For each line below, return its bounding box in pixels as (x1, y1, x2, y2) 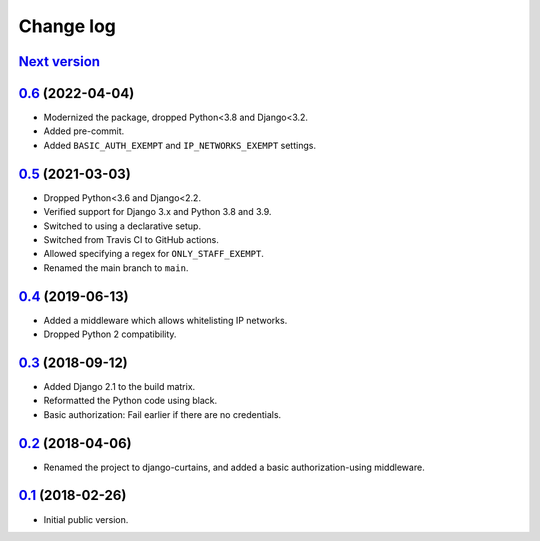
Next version (18, 53, 100, 70)
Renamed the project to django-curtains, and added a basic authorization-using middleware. (43, 461, 425, 473)
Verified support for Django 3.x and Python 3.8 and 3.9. (43, 206, 272, 218)
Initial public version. (43, 513, 129, 525)
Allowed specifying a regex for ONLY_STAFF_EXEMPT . (43, 248, 264, 260)
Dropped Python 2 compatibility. (43, 328, 177, 340)
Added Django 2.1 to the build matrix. (43, 380, 196, 392)
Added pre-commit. (43, 125, 125, 137)
